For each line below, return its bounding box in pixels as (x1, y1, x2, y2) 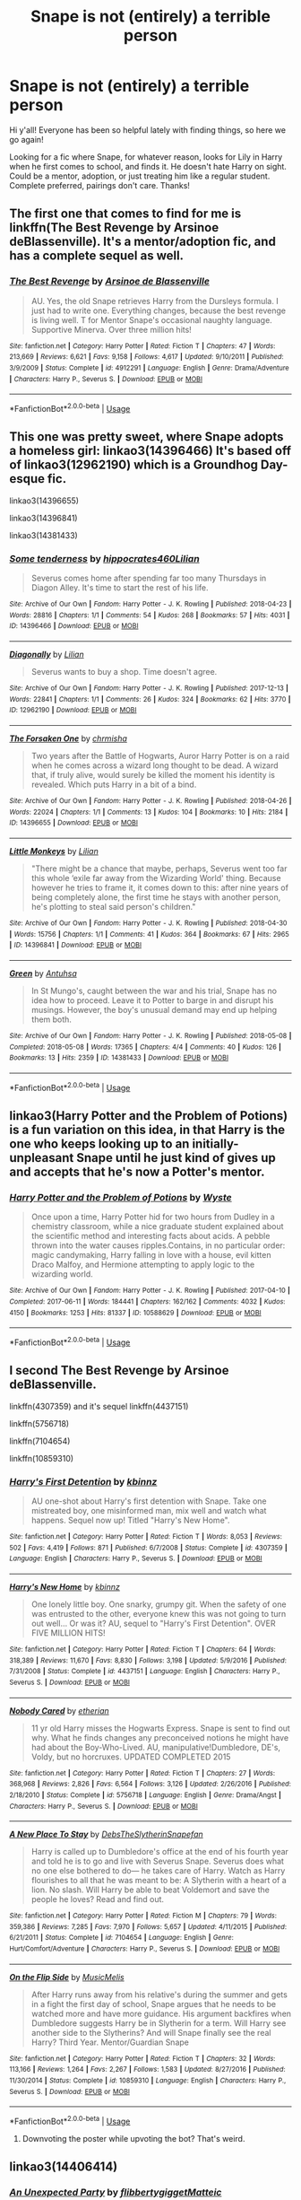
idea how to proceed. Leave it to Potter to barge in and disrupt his (30, 994, 274, 1006)
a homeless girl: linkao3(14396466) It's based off (9, 443, 292, 458)
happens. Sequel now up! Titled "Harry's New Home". (30, 1515, 230, 1525)
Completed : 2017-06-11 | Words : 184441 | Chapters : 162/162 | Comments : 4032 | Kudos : (9, 1296, 286, 1306)
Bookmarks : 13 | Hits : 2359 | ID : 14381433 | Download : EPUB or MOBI (9, 1053, 229, 1062)
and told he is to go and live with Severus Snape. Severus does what (30, 1855, 285, 1867)
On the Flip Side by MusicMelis (9, 1971, 125, 1982)
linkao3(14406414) (9, 2160, 118, 2175)
